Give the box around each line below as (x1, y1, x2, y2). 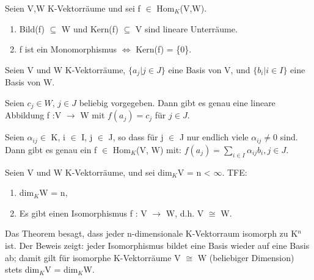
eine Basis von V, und (168, 63, 250, 76)
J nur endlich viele (179, 131, 249, 143)
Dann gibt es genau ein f (5, 143, 97, 156)
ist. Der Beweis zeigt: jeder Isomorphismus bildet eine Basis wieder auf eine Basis (5, 239, 310, 251)
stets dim (5, 263, 40, 276)
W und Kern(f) (61, 22, 119, 35)
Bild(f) (19, 22, 45, 35)
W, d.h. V (166, 206, 204, 219)
